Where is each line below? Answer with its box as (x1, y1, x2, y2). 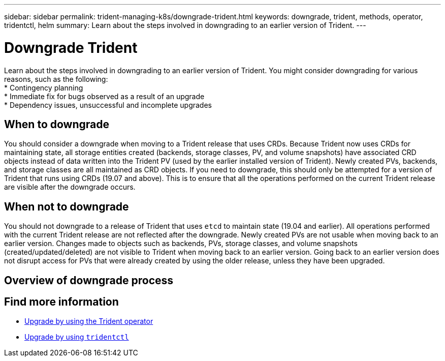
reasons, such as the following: (4, 74, 108, 83)
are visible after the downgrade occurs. (4, 183, 136, 192)
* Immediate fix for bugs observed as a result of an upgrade (4, 92, 205, 101)
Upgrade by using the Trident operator (24, 317, 153, 326)
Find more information (4, 295, 119, 309)
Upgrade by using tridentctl (24, 333, 129, 342)
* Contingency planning (4, 83, 83, 92)
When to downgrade (4, 117, 109, 131)
